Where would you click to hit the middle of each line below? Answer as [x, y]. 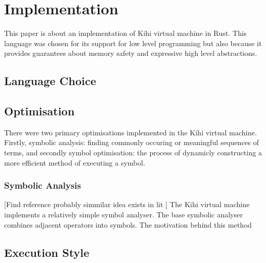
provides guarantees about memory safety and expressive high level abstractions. [131, 53]
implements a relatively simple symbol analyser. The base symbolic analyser [124, 215]
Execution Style [47, 252]
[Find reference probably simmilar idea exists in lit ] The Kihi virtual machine [127, 204]
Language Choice [50, 81]
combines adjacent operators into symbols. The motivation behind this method [128, 224]
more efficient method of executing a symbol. [75, 162]
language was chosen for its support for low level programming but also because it [133, 43]
